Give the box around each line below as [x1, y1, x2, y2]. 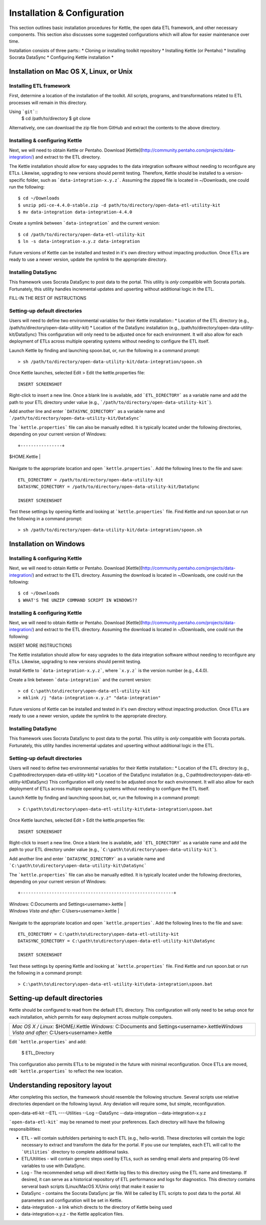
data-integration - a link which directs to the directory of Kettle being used [21, 1204, 172, 1210]
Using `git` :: [9, 109, 38, 115]
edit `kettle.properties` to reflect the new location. [9, 1068, 123, 1074]
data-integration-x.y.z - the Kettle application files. [21, 1211, 124, 1217]
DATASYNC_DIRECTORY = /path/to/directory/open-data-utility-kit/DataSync [18, 484, 200, 490]
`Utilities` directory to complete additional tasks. [21, 1148, 130, 1155]
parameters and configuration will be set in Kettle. [21, 1197, 123, 1203]
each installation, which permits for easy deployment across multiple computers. [9, 1014, 173, 1020]
